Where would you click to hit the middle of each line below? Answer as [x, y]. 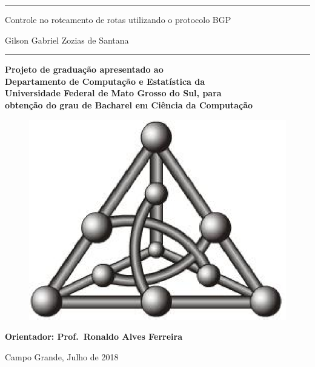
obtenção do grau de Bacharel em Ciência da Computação [129, 104]
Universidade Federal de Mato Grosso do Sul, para [113, 93]
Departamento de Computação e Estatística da [105, 81]
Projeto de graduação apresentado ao [84, 69]
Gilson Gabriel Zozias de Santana [67, 40]
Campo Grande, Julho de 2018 [62, 356]
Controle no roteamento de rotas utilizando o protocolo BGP [118, 19]
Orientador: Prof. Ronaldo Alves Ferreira [94, 336]
